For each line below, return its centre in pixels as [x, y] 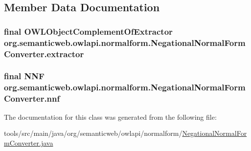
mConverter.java [29, 142]
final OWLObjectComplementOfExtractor [88, 31]
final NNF [24, 76]
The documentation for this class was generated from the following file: [110, 117]
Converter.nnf [32, 98]
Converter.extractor [44, 54]
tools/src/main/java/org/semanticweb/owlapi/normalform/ [93, 133]
